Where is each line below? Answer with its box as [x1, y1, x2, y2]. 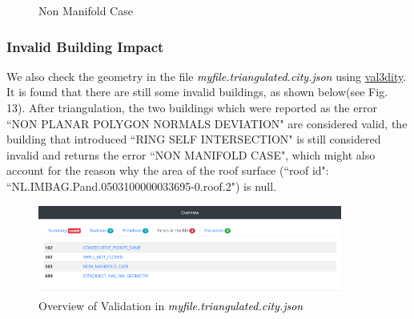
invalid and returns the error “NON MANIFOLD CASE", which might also [6, 146, 376, 163]
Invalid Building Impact [6, 36, 164, 56]
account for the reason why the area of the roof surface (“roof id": [6, 162, 329, 179]
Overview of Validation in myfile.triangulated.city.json [38, 297, 303, 314]
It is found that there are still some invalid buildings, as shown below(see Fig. [6, 83, 388, 100]
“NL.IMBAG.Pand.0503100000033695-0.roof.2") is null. [6, 177, 277, 194]
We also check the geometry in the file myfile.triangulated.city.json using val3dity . [6, 67, 407, 84]
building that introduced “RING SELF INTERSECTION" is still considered [6, 131, 381, 147]
